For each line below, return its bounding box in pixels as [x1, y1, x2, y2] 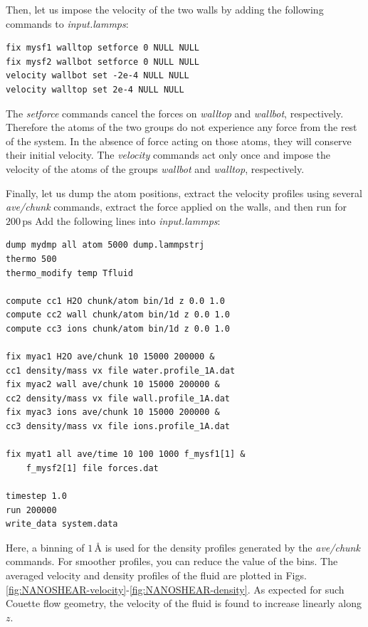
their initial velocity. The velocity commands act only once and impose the [6, 147, 330, 162]
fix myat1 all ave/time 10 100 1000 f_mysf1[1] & [6, 449, 246, 460]
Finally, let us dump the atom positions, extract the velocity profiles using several [6, 185, 362, 200]
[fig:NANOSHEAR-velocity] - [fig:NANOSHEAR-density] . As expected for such [6, 581, 345, 596]
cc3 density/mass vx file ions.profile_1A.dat [6, 421, 230, 432]
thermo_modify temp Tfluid [6, 268, 133, 278]
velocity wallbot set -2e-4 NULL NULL [6, 70, 189, 81]
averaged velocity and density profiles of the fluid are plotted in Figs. [6, 567, 307, 582]
